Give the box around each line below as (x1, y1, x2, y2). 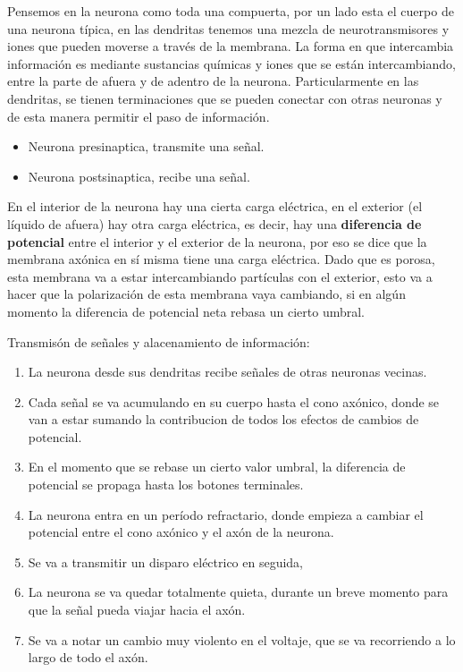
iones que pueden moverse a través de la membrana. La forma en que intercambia (7, 37, 454, 55)
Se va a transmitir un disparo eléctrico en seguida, (28, 552, 304, 571)
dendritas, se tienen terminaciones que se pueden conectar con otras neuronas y (7, 89, 442, 107)
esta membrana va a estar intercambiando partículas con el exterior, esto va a (7, 267, 433, 285)
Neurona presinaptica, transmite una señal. (28, 137, 265, 156)
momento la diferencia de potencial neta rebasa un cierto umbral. (7, 302, 366, 320)
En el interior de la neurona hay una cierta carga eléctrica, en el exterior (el (7, 197, 423, 216)
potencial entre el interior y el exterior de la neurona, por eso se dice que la (7, 232, 427, 251)
